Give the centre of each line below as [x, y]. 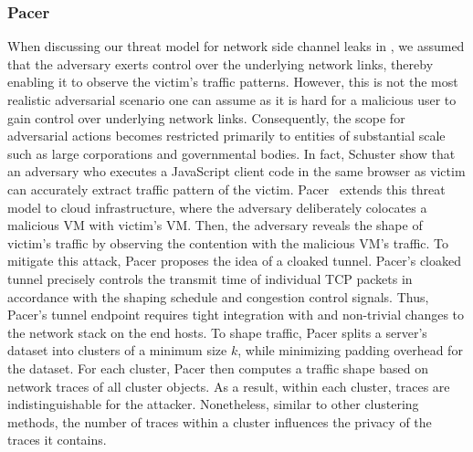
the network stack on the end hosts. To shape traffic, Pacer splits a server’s [217, 332]
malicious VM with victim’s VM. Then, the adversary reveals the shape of [215, 225]
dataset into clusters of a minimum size [117, 350]
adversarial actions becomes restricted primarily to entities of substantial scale [226, 136]
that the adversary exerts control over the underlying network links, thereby [221, 63]
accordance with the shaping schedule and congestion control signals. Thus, [218, 296]
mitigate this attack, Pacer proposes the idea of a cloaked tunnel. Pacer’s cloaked [235, 261]
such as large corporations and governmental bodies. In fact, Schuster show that [231, 153]
